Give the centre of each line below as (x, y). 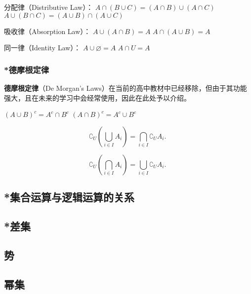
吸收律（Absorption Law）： (47, 31)
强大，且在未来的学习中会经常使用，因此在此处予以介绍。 (97, 97)
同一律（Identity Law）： (42, 48)
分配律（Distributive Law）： (49, 7)
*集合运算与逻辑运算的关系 (69, 197)
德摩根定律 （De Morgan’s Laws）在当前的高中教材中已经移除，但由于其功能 (125, 88)
